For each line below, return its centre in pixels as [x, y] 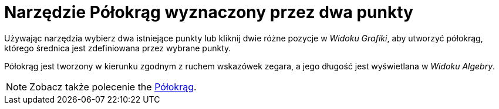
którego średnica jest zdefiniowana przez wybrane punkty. [118, 48]
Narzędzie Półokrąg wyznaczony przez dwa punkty [209, 12]
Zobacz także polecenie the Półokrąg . [113, 87]
